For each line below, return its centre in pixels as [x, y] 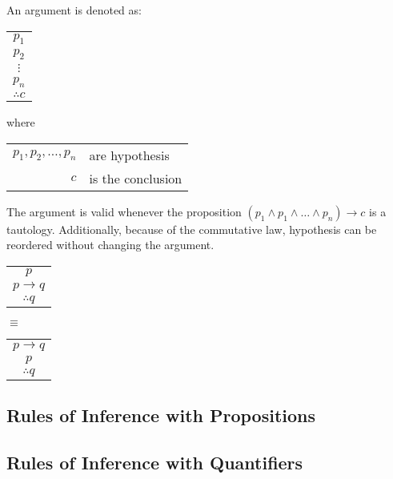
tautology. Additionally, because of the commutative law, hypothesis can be [192, 229]
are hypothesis [129, 155]
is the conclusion [136, 178]
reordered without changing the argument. [110, 245]
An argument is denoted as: [74, 10]
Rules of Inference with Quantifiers [155, 463]
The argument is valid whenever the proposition [124, 211]
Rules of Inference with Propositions [161, 415]
